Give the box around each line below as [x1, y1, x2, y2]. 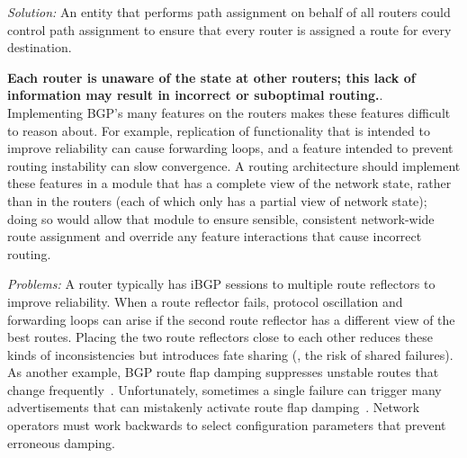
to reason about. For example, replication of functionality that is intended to [7, 121, 430, 139]
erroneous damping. [7, 433, 115, 452]
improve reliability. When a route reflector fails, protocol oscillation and [7, 292, 403, 310]
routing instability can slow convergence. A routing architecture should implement [7, 156, 461, 175]
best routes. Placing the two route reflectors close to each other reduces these [7, 328, 433, 346]
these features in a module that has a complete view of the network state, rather [7, 174, 452, 193]
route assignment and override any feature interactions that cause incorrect [7, 227, 422, 246]
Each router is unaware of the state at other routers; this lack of [7, 67, 416, 86]
